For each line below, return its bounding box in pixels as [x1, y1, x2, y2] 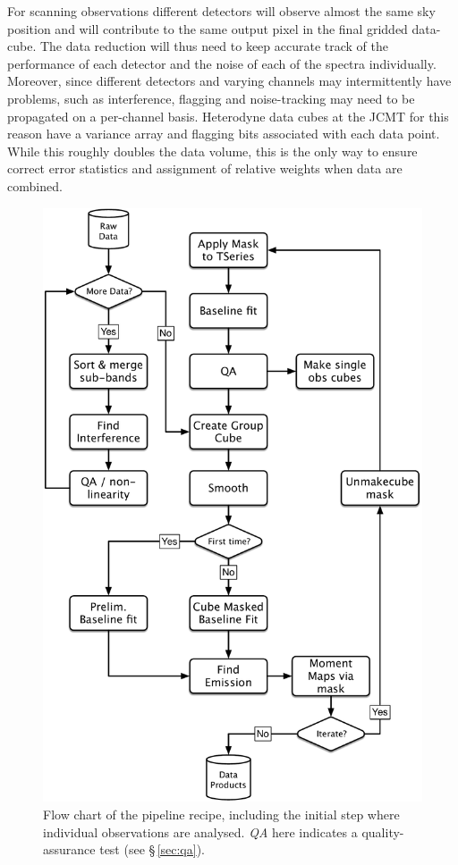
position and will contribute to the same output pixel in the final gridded [7, 19, 408, 38]
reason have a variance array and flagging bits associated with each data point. [7, 124, 440, 143]
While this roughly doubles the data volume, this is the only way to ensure [7, 141, 418, 160]
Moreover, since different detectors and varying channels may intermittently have [7, 71, 452, 90]
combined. [7, 176, 63, 195]
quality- [361, 822, 404, 841]
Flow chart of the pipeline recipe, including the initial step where [43, 805, 400, 824]
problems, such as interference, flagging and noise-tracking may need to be [7, 88, 415, 107]
